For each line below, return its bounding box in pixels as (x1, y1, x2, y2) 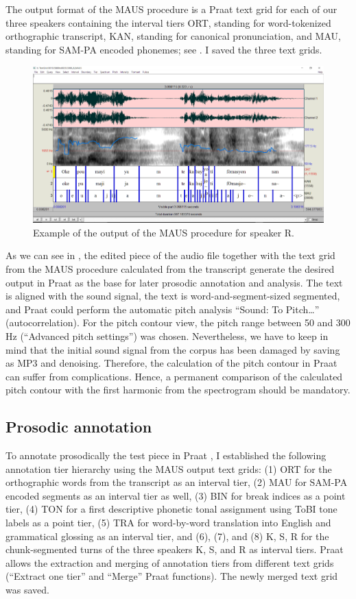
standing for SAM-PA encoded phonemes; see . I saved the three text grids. (5, 42, 322, 56)
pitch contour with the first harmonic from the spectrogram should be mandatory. (5, 382, 351, 397)
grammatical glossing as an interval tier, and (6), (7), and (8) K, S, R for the (5, 528, 329, 543)
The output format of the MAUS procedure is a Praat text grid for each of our (5, 2, 337, 16)
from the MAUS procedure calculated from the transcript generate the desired (5, 261, 335, 276)
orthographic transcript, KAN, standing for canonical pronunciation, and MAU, (5, 29, 341, 43)
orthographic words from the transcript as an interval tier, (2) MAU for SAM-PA (5, 475, 348, 489)
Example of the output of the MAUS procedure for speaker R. (33, 225, 294, 239)
